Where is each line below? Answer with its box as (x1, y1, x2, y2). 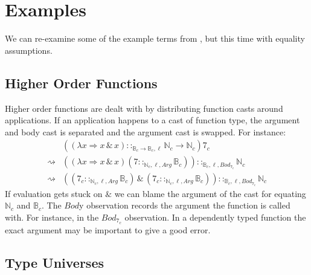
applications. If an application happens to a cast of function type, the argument (5, 114, 300, 126)
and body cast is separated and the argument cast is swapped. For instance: (5, 125, 286, 138)
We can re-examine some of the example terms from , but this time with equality (5, 32, 305, 45)
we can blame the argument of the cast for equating (114, 187, 306, 199)
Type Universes (5, 253, 104, 271)
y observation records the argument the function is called (79, 199, 290, 212)
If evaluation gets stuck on (5, 187, 103, 199)
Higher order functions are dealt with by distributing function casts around (5, 102, 283, 114)
